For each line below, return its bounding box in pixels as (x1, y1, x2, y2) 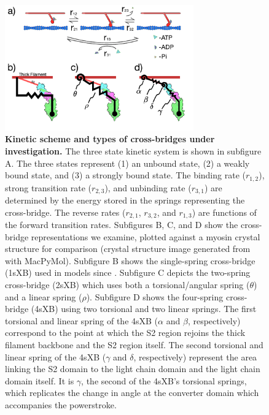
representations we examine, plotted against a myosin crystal (31, 230, 260, 243)
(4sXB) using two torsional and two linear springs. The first (31, 302, 257, 315)
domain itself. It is (5, 374, 74, 387)
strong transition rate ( (5, 181, 92, 194)
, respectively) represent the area (133, 350, 257, 363)
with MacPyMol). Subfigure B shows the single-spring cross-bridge (5, 254, 255, 267)
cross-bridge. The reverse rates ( (5, 205, 126, 218)
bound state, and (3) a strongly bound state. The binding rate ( (5, 169, 246, 181)
